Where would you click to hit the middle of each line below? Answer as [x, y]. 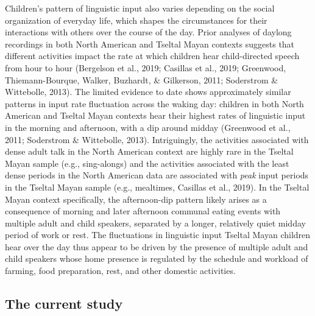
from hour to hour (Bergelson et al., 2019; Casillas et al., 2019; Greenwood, [146, 67]
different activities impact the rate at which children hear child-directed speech [152, 56]
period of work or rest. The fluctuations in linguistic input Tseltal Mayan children [158, 235]
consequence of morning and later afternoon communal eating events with [143, 211]
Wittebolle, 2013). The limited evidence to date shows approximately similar [148, 92]
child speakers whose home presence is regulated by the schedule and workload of [157, 258]
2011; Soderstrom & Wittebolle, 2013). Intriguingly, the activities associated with [157, 139]
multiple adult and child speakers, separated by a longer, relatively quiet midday [155, 223]
